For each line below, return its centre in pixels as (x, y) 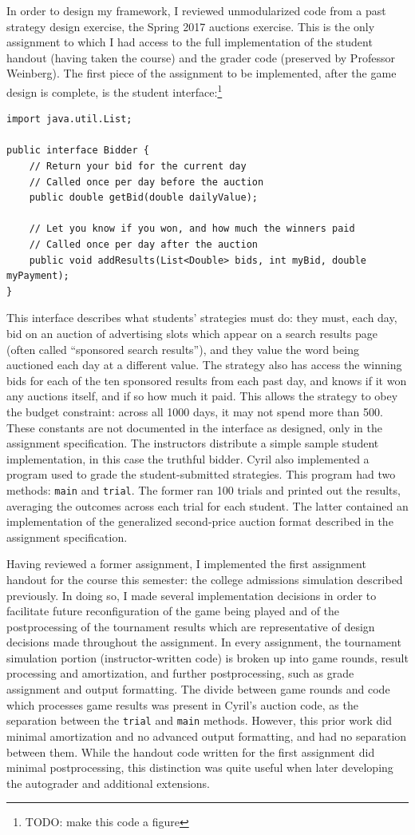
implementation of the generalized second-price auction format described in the (200, 521)
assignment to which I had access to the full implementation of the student (190, 42)
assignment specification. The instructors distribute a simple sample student (193, 443)
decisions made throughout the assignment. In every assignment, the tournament (204, 642)
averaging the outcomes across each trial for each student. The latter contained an (207, 505)
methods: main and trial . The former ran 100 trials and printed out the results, (204, 489)
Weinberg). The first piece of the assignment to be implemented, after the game (202, 73)
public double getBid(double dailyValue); (143, 198)
